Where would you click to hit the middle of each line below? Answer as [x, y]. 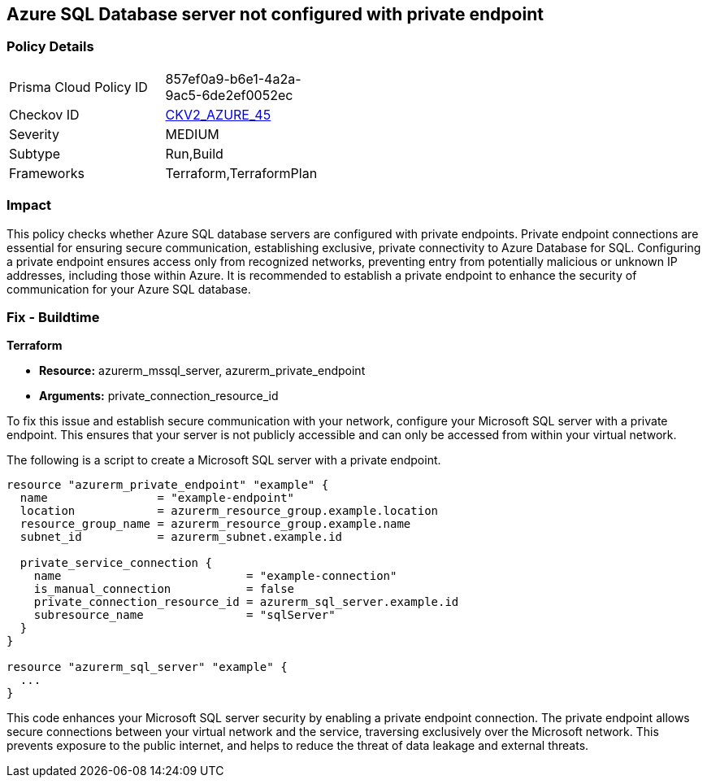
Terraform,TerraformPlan [241, 173]
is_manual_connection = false [164, 589]
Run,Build [194, 153]
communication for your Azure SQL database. [129, 289]
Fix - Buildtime [53, 317]
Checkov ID [44, 114]
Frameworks [47, 173]
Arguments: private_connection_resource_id [159, 396]
